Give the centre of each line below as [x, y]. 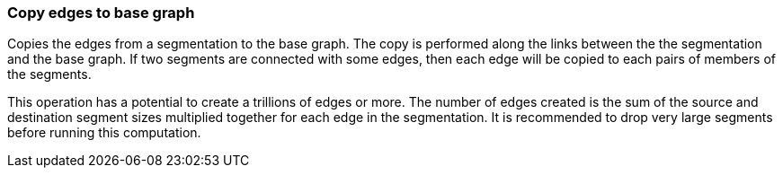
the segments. [49, 74]
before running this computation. [104, 133]
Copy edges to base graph [101, 13]
